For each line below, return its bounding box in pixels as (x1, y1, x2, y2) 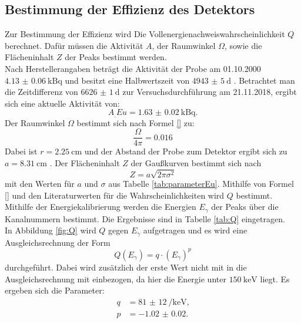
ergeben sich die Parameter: (5, 284, 105, 296)
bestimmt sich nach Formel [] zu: (76, 116, 195, 128)
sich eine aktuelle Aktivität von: (5, 97, 120, 109)
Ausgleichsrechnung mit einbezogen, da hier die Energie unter (5, 272, 226, 285)
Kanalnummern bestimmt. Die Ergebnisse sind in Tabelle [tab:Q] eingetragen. (5, 212, 285, 225)
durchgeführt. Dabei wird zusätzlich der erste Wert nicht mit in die (5, 261, 247, 273)
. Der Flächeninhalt (49, 157, 120, 169)
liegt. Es (260, 272, 290, 285)
